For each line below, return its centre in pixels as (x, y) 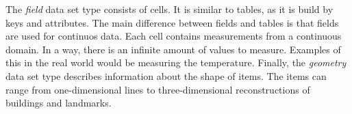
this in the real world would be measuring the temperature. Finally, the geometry (176, 62)
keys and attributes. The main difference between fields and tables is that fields (172, 22)
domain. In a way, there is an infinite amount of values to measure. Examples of (173, 49)
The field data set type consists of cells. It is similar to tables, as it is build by (169, 9)
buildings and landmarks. (59, 103)
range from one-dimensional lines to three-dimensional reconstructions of (158, 89)
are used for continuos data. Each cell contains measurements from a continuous (174, 36)
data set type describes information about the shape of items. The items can (166, 75)
